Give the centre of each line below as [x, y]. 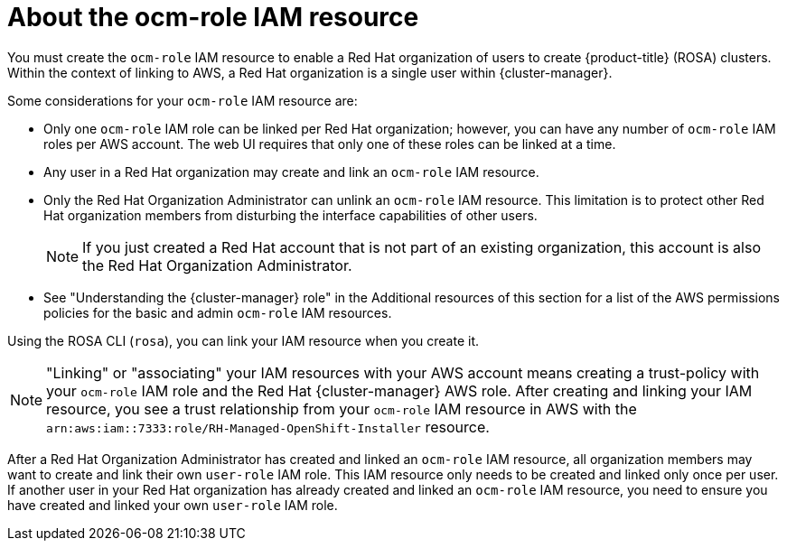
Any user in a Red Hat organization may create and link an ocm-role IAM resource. [291, 172]
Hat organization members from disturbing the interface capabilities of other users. [290, 215]
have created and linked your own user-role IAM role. [173, 505]
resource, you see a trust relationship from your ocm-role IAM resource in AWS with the [342, 409]
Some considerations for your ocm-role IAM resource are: [183, 100]
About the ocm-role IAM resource [213, 17]
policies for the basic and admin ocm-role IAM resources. [218, 312]
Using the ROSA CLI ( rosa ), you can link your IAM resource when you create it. [244, 340]
